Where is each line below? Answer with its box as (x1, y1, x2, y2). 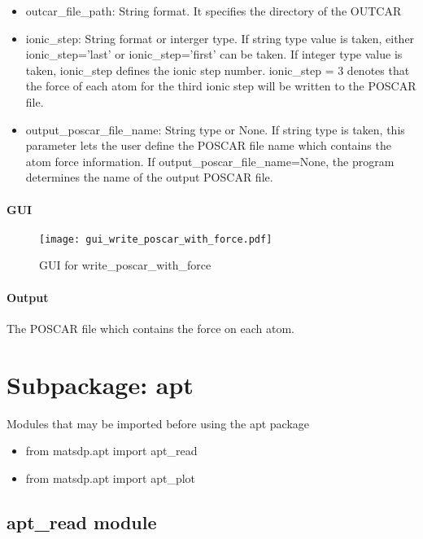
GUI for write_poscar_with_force (39, 256, 211, 274)
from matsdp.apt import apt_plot (25, 469, 196, 486)
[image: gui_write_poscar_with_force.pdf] (39, 233, 273, 245)
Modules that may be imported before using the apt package (7, 414, 310, 432)
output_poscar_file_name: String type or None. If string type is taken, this (25, 121, 405, 138)
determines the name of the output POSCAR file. (25, 169, 273, 186)
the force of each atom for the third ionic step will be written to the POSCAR (25, 77, 416, 94)
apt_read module (7, 509, 157, 534)
